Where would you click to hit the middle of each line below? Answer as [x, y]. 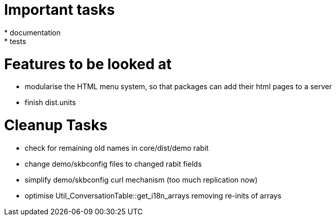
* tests [15, 41]
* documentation [33, 32]
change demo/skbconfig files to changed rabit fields [113, 164]
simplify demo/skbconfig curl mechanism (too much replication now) [141, 179]
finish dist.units [50, 103]
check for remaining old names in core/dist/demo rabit [117, 148]
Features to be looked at [88, 64]
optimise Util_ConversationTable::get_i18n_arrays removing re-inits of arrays [153, 195]
